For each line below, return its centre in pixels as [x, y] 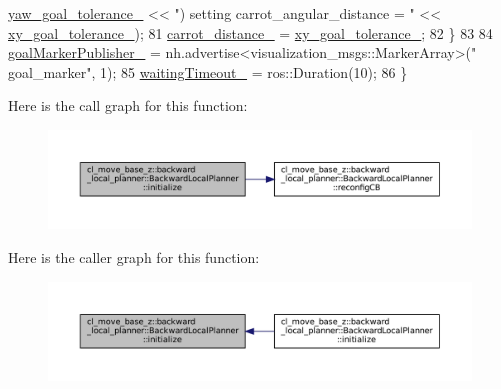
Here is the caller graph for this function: [134, 256]
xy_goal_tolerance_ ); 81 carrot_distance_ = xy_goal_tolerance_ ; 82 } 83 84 [250, 32]
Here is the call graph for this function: [128, 105]
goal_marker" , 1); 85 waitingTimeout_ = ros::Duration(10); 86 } [208, 71]
